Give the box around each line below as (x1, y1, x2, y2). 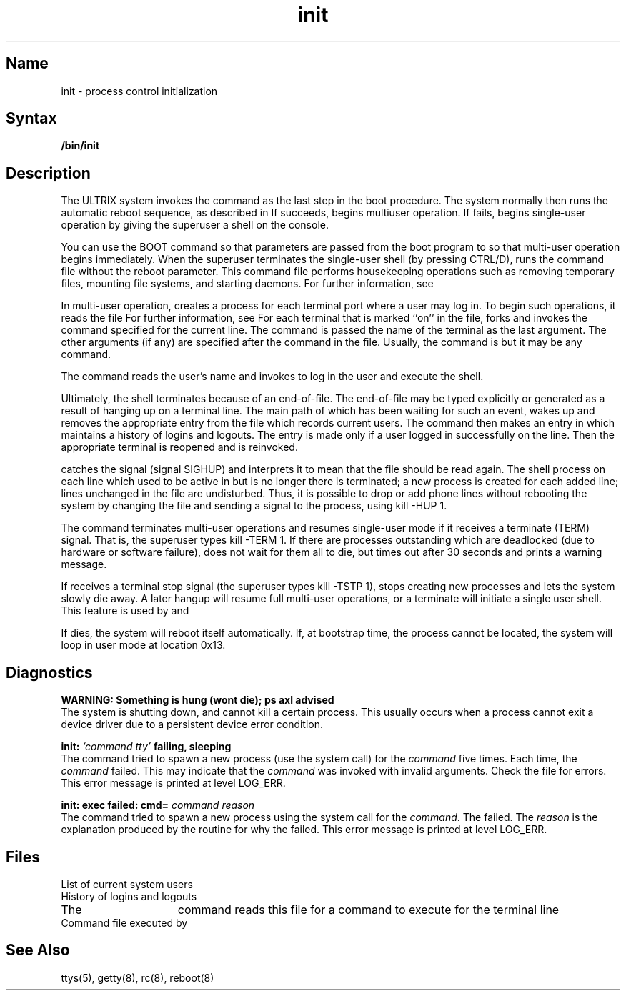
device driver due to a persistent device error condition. (61, 718, 324, 731)
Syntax (6, 109, 57, 128)
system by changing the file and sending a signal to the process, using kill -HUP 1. (61, 499, 447, 512)
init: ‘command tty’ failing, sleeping (61, 740, 232, 753)
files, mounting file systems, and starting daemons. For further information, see (61, 277, 434, 290)
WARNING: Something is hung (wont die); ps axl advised (61, 694, 334, 707)
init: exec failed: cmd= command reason (61, 799, 255, 812)
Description (6, 164, 91, 182)
